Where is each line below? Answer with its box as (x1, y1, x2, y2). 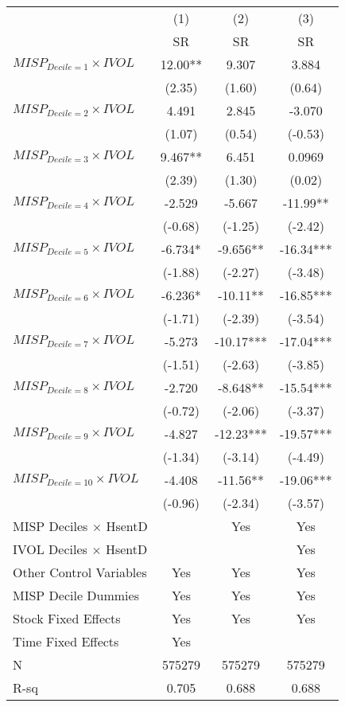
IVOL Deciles (13, 540, 87, 558)
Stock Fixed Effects (13, 609, 121, 627)
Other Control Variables (13, 563, 147, 581)
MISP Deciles (13, 517, 88, 535)
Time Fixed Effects (13, 632, 119, 650)
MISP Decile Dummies (13, 586, 139, 604)
